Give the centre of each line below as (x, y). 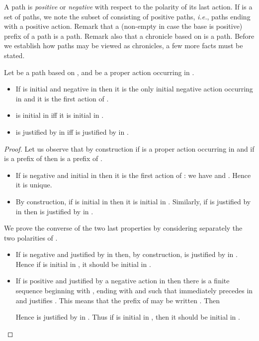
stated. (14, 55)
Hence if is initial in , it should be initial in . (83, 264)
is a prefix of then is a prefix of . (53, 158)
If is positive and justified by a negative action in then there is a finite (123, 281)
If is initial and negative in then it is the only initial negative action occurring (134, 89)
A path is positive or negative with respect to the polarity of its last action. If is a (128, 6)
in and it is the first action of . (62, 98)
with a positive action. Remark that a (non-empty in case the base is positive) (123, 26)
